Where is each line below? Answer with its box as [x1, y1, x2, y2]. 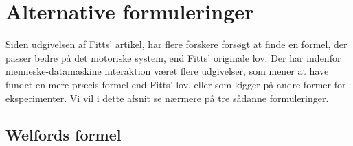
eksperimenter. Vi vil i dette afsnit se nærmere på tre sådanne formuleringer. [5, 90, 329, 105]
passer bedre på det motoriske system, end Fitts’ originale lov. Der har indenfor [5, 50, 341, 64]
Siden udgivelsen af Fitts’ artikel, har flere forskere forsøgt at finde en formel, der [5, 37, 348, 51]
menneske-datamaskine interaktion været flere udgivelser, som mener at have [5, 64, 329, 78]
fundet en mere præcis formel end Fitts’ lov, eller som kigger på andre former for [5, 77, 346, 91]
